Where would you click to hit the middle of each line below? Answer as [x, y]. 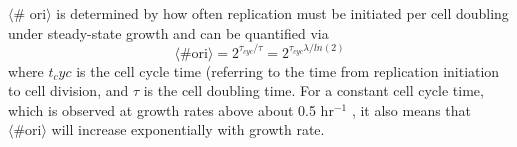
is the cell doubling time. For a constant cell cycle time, [313, 90]
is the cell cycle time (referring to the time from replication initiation [288, 70]
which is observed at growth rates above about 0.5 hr [171, 109]
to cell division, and [68, 90]
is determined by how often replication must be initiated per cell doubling [282, 13]
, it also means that [411, 109]
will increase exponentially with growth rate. [188, 129]
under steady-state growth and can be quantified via [168, 32]
